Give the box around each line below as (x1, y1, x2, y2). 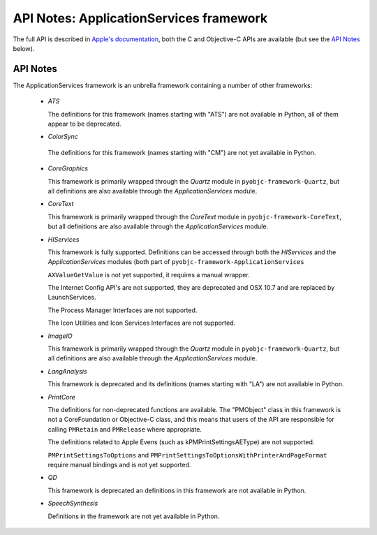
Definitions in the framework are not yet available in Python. (47, 512, 220, 520)
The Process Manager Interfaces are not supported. (47, 306, 198, 314)
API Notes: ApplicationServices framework (13, 10, 268, 26)
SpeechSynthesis (47, 499, 98, 508)
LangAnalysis (47, 367, 87, 375)
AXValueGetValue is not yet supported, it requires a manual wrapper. (47, 270, 251, 279)
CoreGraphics (47, 164, 89, 173)
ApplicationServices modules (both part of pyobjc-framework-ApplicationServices (47, 258, 304, 266)
